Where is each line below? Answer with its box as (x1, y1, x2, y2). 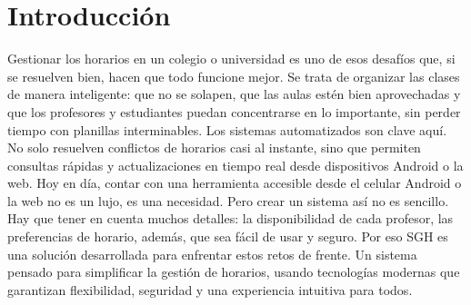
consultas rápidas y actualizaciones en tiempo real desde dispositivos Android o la (7, 155, 464, 174)
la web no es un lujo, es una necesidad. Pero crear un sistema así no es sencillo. (7, 191, 449, 210)
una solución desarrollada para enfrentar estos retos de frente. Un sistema (7, 244, 417, 263)
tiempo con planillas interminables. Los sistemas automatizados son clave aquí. (7, 120, 447, 139)
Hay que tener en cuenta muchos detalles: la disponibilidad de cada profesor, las (7, 209, 454, 228)
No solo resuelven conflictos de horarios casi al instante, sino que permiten (7, 138, 421, 157)
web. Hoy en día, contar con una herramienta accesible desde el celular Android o (7, 173, 462, 192)
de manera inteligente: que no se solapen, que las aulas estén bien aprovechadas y (7, 84, 461, 103)
